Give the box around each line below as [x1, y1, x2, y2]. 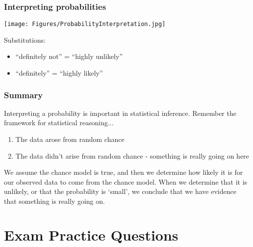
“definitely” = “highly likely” [15, 68, 103, 78]
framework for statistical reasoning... [4, 117, 114, 128]
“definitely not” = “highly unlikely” [15, 51, 123, 61]
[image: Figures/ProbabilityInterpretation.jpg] [4, 21, 166, 28]
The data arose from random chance [15, 134, 125, 144]
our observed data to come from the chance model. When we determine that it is [4, 176, 248, 187]
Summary [4, 88, 43, 101]
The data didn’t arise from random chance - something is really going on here [15, 150, 249, 161]
